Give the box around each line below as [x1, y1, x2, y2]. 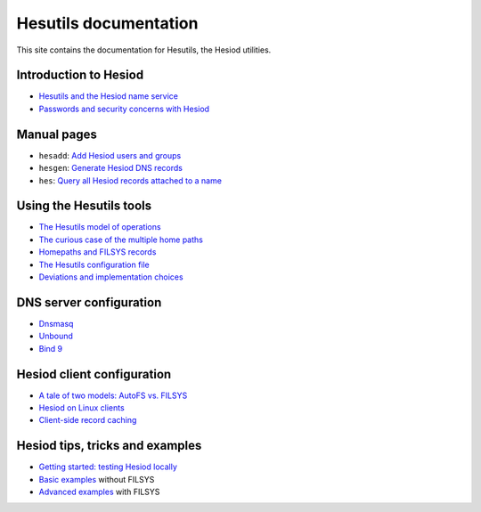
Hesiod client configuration [16, 366, 172, 382]
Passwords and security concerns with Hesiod [38, 103, 209, 114]
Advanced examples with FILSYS [38, 486, 160, 498]
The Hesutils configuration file [38, 259, 151, 270]
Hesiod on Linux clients [38, 402, 125, 413]
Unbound [38, 330, 73, 342]
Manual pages [16, 126, 97, 142]
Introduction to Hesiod [16, 68, 144, 83]
